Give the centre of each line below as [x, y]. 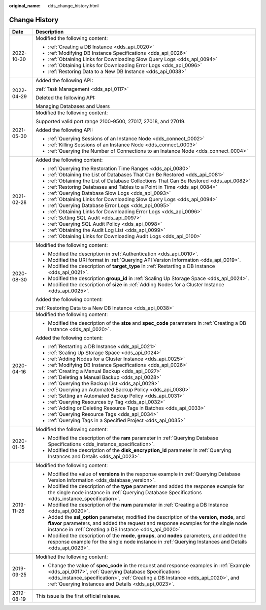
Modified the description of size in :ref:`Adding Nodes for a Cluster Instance [136, 284]
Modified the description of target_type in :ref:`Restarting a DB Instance [131, 266]
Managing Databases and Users [73, 106]
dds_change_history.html [73, 6]
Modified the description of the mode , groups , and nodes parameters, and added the [147, 536]
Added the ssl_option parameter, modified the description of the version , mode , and [146, 517]
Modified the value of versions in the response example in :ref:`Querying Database [144, 474]
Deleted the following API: [66, 98]
